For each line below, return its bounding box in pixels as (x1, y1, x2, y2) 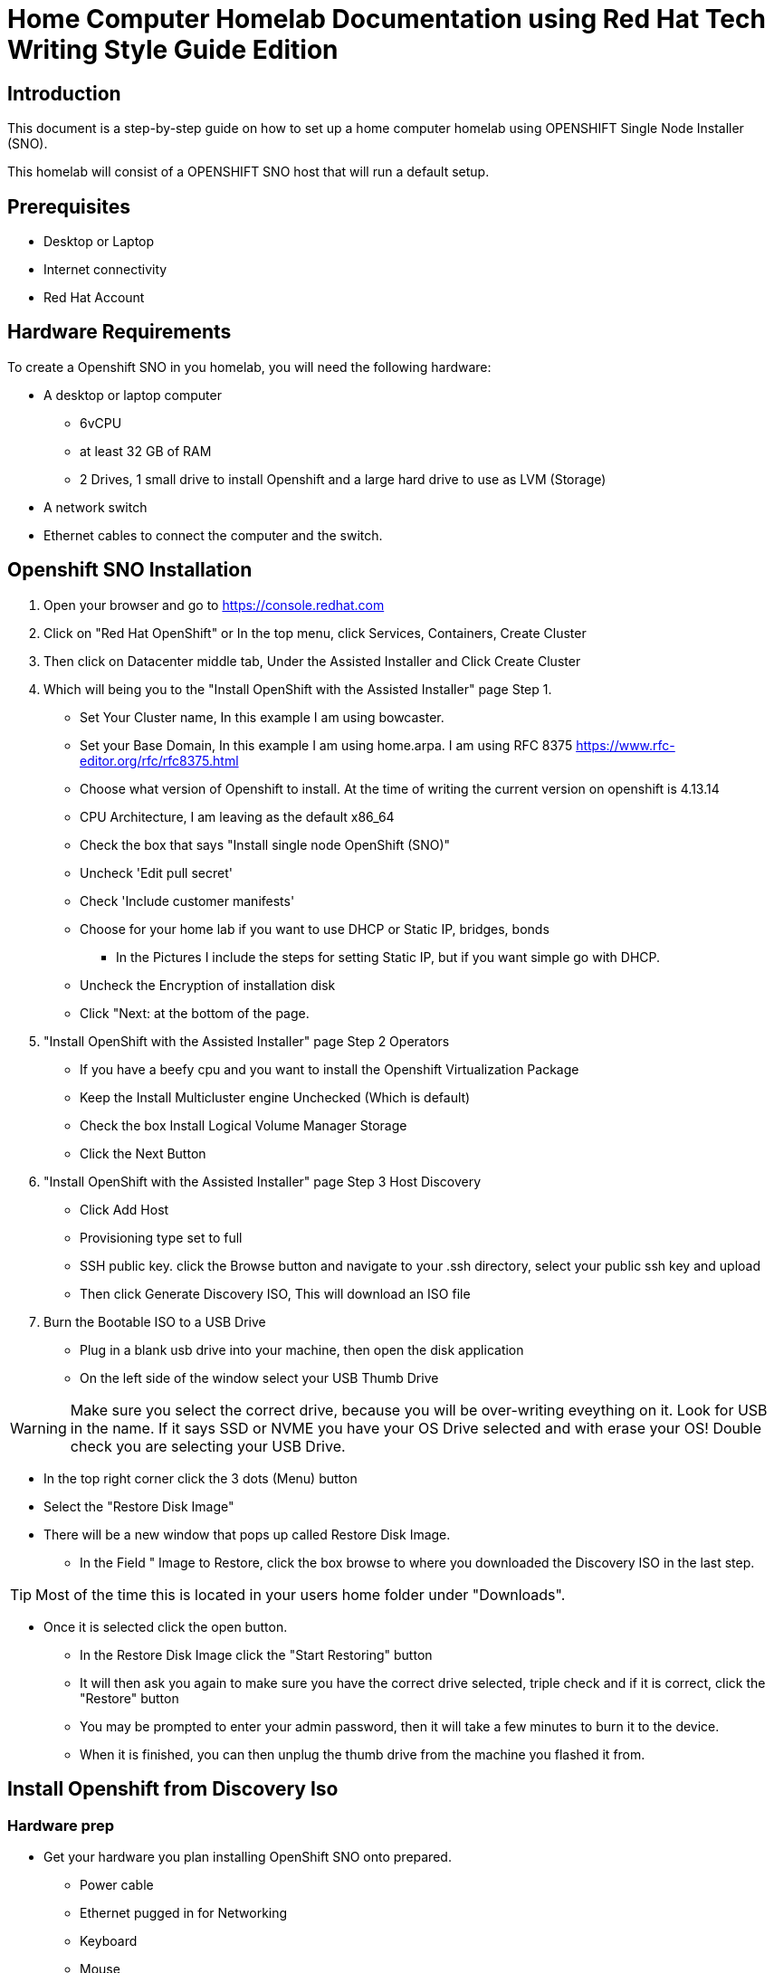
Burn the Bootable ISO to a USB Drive (43, 1313, 266, 1330)
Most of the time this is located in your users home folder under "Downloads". (35, 1585, 566, 1604)
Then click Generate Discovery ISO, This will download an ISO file (80, 1285, 471, 1301)
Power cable (80, 1876, 154, 1892)
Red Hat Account (43, 290, 145, 306)
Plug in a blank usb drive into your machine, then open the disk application (80, 1341, 524, 1358)
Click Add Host (80, 1201, 169, 1217)
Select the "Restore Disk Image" (43, 1498, 234, 1514)
